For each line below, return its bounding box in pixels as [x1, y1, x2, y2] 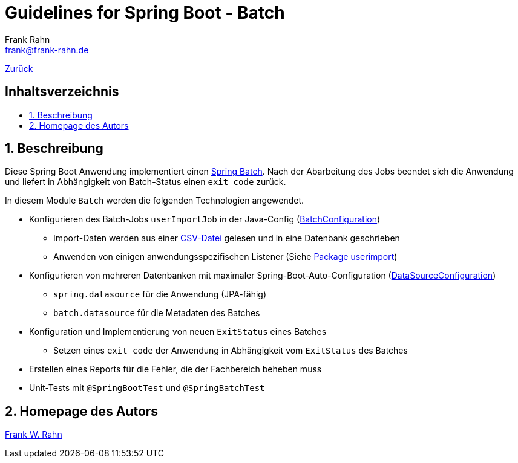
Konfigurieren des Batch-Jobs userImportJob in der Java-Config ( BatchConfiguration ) [29, 214, 381, 225]
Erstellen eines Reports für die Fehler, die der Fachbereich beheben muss [29, 364, 322, 375]
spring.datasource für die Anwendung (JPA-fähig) [53, 289, 266, 300]
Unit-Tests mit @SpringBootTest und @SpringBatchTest [29, 383, 265, 393]
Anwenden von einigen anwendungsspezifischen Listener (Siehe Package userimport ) [53, 251, 398, 262]
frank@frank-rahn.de [5, 44, 89, 55]
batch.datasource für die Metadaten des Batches [53, 308, 260, 319]
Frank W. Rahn [5, 429, 62, 440]
